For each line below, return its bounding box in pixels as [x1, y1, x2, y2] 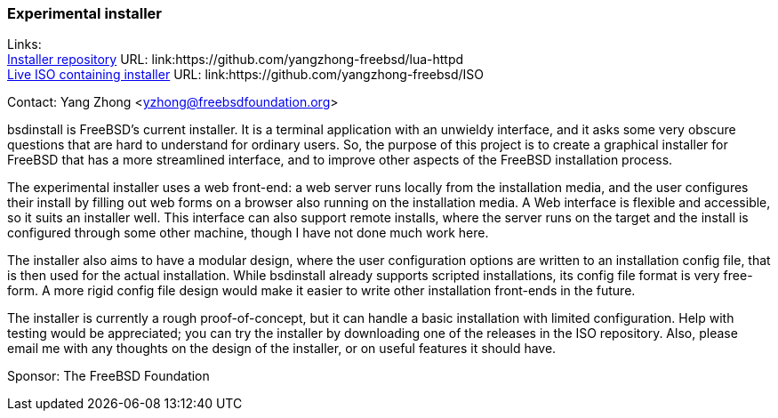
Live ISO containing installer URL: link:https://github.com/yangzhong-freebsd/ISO [7, 67, 484, 83]
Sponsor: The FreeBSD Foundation [7, 368, 210, 384]
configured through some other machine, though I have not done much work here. [7, 225, 489, 241]
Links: [7, 36, 42, 52]
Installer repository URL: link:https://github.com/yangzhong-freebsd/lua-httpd [7, 52, 464, 68]
